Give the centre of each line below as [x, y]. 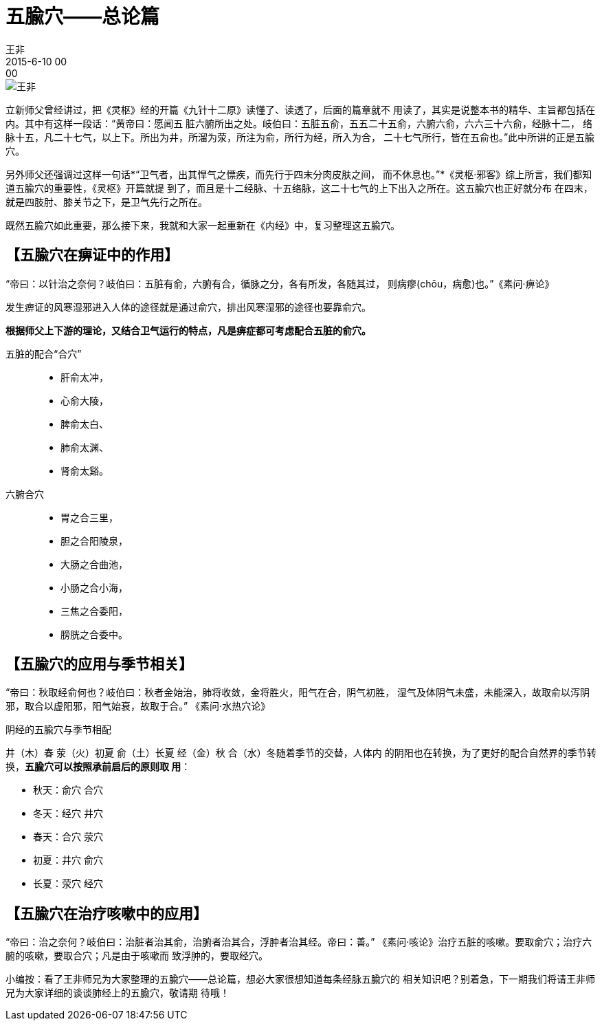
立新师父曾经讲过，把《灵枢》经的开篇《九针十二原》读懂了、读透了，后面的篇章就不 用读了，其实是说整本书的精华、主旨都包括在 [300, 109]
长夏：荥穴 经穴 [68, 884]
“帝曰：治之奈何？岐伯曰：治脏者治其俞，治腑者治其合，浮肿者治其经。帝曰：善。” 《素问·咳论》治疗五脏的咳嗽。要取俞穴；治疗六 [299, 942]
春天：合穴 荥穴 [68, 837]
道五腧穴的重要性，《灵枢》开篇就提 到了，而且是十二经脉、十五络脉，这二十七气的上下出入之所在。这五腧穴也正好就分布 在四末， [299, 188]
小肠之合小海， [94, 587]
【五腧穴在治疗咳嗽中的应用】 [107, 913]
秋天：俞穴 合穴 [68, 790]
